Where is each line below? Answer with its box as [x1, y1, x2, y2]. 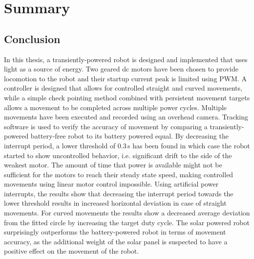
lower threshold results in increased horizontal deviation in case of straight [4, 198, 227, 208]
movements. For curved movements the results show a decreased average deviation [4, 208, 250, 218]
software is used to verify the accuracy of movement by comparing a [4, 121, 208, 131]
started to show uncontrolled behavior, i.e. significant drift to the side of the [4, 150, 232, 160]
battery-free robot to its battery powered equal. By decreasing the [30, 131, 229, 141]
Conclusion [4, 31, 61, 46]
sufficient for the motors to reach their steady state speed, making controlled [4, 169, 233, 179]
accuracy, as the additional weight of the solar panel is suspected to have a [4, 236, 228, 246]
